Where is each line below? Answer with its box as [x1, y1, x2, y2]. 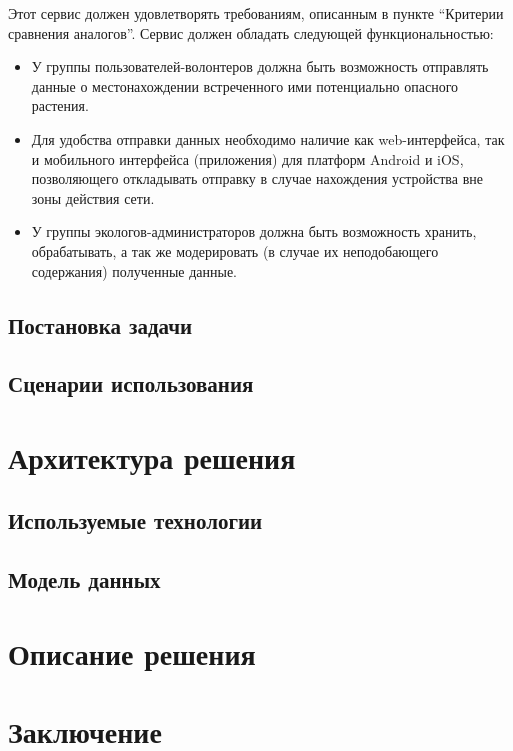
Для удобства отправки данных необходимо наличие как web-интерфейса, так [31, 128, 505, 149]
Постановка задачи [8, 309, 193, 340]
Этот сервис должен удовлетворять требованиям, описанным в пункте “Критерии [8, 3, 504, 23]
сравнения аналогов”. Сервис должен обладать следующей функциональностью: [8, 22, 494, 43]
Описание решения [8, 632, 256, 673]
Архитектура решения [8, 436, 296, 477]
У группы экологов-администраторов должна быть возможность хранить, [31, 221, 477, 242]
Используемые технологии [8, 505, 263, 536]
